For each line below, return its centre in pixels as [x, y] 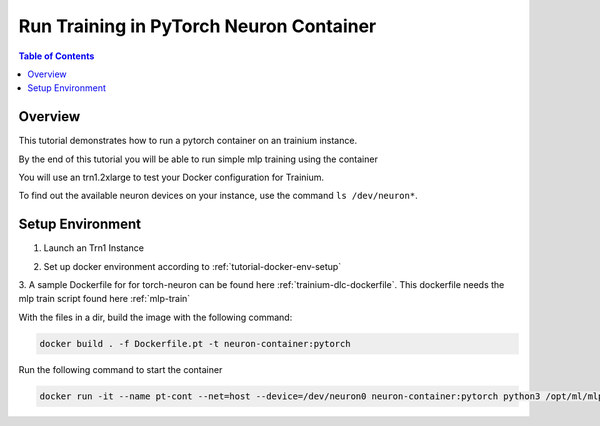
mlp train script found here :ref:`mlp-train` [104, 299]
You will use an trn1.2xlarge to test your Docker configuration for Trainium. [171, 177]
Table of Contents [56, 56]
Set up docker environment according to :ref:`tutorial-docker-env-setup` [192, 266]
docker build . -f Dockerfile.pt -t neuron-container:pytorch [195, 343]
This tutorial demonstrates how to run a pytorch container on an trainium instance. [188, 141]
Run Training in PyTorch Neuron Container [197, 26]
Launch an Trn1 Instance [94, 248]
